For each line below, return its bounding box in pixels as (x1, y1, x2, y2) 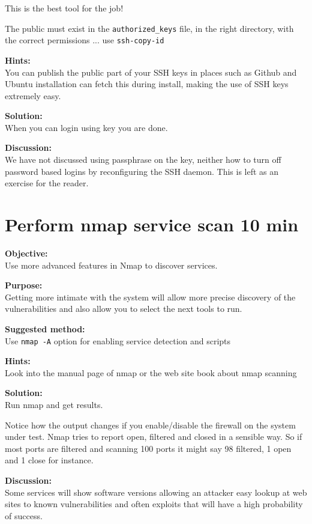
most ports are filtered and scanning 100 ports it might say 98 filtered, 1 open (5, 442, 292, 454)
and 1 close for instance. (5, 454, 94, 466)
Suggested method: (5, 322, 85, 335)
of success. (5, 509, 43, 522)
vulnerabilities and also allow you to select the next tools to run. (5, 302, 242, 315)
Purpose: (5, 279, 43, 291)
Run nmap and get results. (5, 398, 103, 410)
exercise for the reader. (5, 177, 89, 189)
